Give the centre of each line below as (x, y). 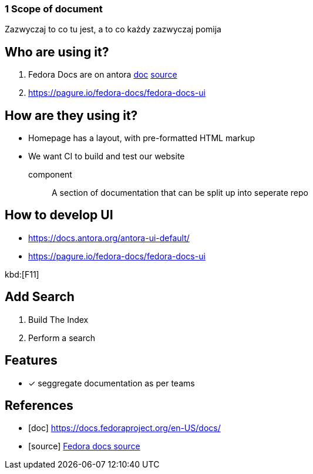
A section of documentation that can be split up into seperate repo (180, 193)
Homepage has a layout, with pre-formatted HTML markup (142, 138)
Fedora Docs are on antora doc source (103, 75)
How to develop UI (59, 215)
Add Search (40, 297)
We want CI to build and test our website (107, 156)
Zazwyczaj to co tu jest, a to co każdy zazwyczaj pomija (113, 29)
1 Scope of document (54, 9)
